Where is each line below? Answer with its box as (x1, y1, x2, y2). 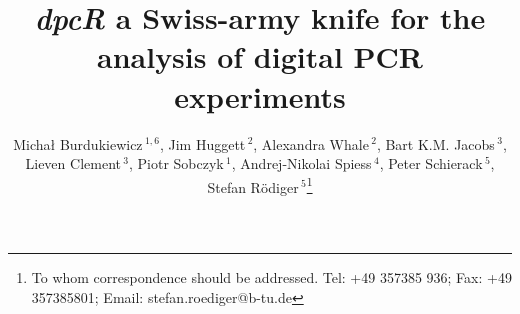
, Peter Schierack (379, 153, 483, 174)
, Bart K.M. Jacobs (376, 133, 495, 154)
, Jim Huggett (159, 133, 246, 154)
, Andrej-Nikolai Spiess (231, 153, 372, 174)
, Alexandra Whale (253, 133, 369, 154)
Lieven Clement (25, 153, 121, 174)
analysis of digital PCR (97, 36, 423, 77)
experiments (174, 75, 346, 116)
